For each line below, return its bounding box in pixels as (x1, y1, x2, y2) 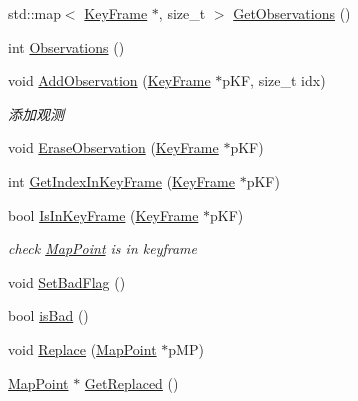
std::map (8, 3, 61, 23)
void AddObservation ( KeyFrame (8, 70, 211, 91)
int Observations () (8, 36, 125, 57)
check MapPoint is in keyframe (8, 238, 197, 259)
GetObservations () (233, 3, 351, 23)
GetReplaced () (84, 372, 179, 393)
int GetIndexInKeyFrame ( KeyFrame (8, 170, 235, 191)
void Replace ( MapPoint (8, 338, 157, 359)
